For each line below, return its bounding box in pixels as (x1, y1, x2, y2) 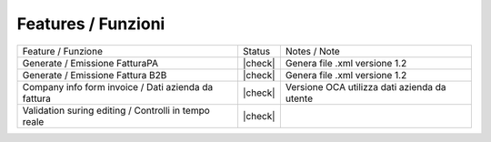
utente (285, 92, 314, 105)
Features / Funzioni (16, 14, 165, 34)
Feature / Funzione (22, 45, 104, 57)
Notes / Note (285, 45, 340, 57)
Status (242, 45, 271, 57)
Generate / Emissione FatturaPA (22, 56, 159, 69)
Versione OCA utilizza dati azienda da (285, 80, 446, 93)
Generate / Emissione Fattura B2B (22, 68, 167, 81)
